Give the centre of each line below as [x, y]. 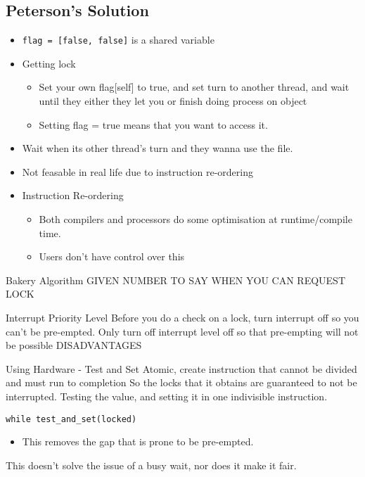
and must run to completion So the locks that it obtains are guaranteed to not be [181, 382]
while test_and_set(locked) [71, 419]
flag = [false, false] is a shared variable [118, 40]
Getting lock [49, 63]
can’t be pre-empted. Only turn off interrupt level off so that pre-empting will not [182, 331]
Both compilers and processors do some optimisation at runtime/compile [196, 219]
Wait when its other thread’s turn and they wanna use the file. [158, 148]
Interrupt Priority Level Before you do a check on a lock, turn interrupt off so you [182, 317]
